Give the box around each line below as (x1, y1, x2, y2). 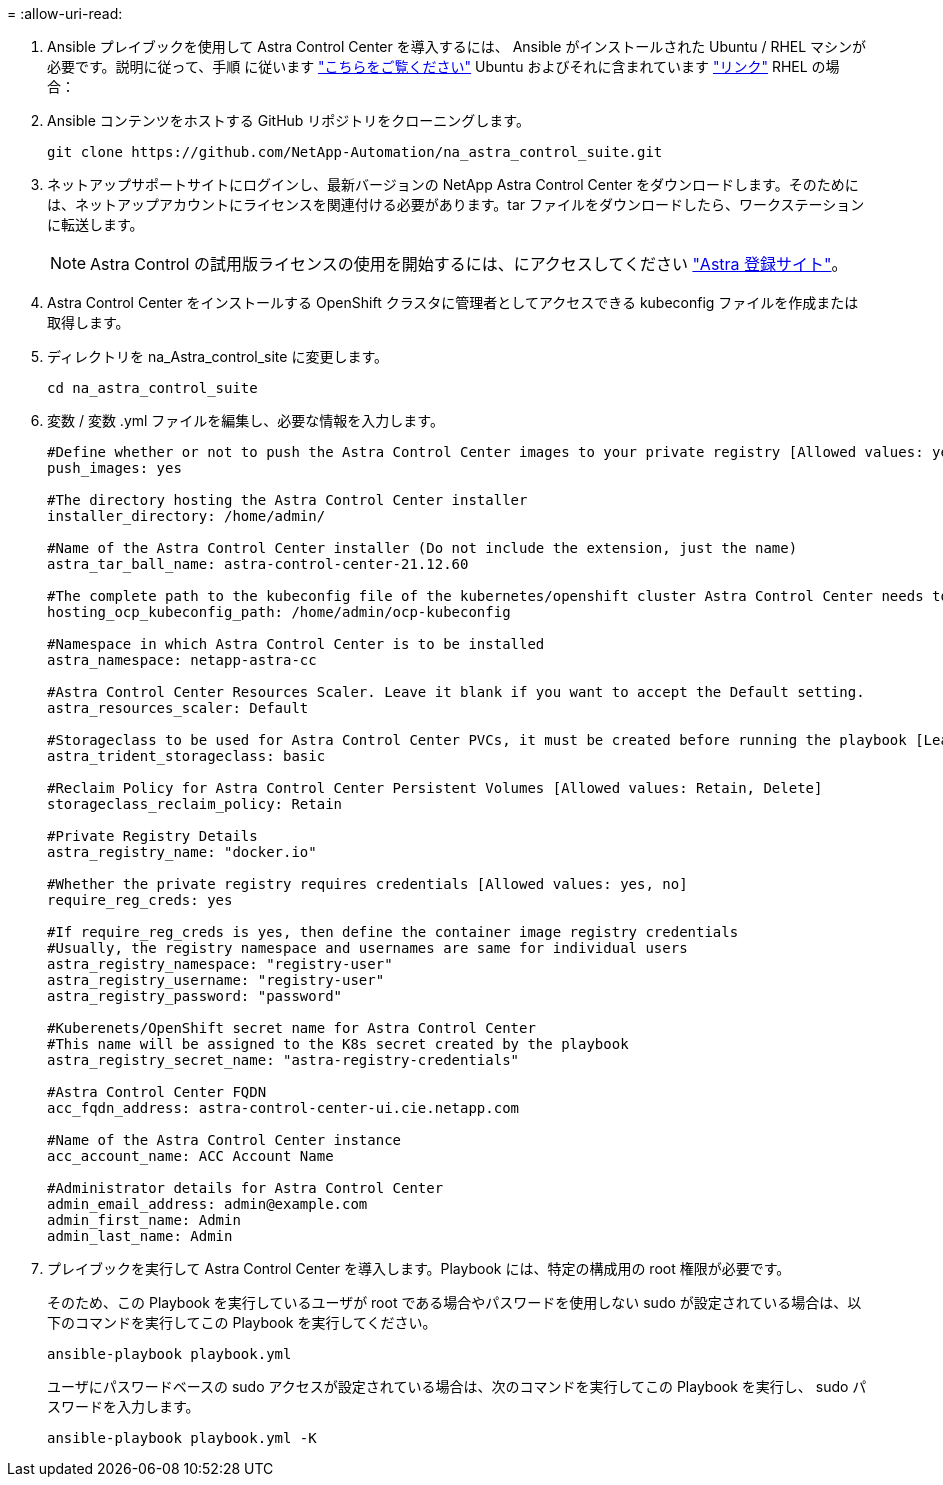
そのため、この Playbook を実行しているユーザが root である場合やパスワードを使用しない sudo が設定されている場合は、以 (47, 1294, 862, 1311)
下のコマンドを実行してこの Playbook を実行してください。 (47, 1314, 437, 1331)
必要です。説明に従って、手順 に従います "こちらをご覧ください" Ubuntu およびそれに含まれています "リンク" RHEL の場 (47, 58, 840, 75)
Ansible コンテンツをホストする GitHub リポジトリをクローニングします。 (47, 112, 530, 129)
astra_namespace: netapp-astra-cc (47, 652, 317, 668)
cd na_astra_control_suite (47, 380, 258, 396)
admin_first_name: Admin (47, 1212, 241, 1228)
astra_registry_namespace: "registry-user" (47, 956, 393, 972)
